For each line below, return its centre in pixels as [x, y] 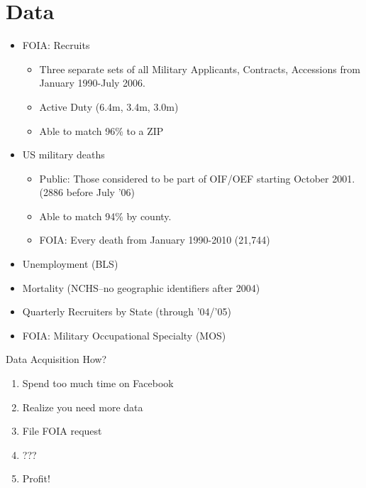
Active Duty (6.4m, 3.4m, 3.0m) [109, 106]
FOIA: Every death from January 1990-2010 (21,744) [155, 240]
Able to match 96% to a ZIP [101, 130]
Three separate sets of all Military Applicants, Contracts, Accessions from [200, 69]
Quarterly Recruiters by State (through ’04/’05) [127, 311]
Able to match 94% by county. [105, 216]
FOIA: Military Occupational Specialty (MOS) [124, 335]
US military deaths [63, 154]
